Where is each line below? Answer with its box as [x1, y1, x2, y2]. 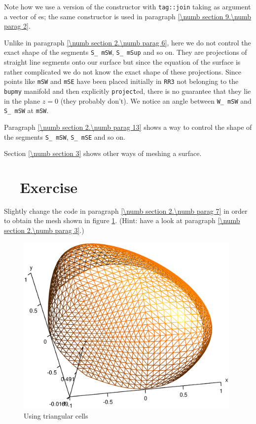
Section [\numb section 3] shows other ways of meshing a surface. [4, 148, 202, 158]
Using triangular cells [24, 410, 88, 421]
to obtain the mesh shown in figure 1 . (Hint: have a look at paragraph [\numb [4, 215, 240, 226]
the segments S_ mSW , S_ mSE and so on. [4, 131, 125, 142]
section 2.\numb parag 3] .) [4, 225, 84, 235]
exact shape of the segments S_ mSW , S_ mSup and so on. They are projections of [4, 47, 247, 57]
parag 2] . [4, 21, 31, 31]
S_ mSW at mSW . [4, 105, 49, 116]
